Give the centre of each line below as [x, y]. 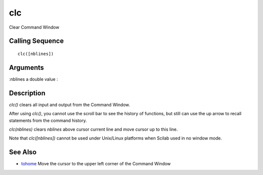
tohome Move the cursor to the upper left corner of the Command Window [96, 164]
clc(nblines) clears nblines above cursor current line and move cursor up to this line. [93, 129]
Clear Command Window [34, 27]
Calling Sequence [37, 41]
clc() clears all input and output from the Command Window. [69, 105]
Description [27, 93]
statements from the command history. [48, 120]
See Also [23, 152]
